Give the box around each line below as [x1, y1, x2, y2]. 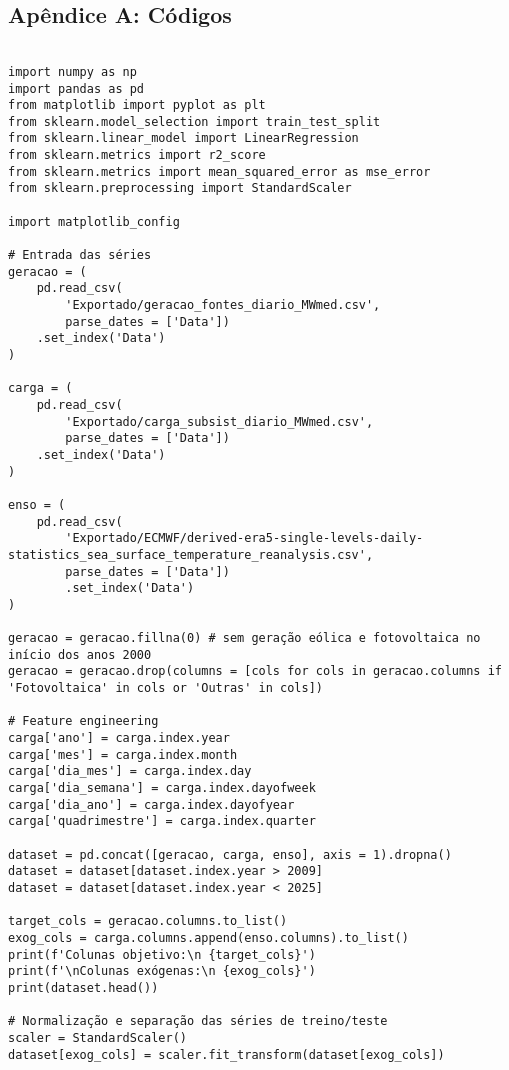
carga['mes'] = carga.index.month [8, 747, 238, 762]
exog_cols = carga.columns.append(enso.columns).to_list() [8, 930, 409, 945]
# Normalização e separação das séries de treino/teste [8, 1014, 388, 1029]
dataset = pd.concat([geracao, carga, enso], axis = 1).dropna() [8, 847, 452, 862]
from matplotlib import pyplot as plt [8, 98, 266, 113]
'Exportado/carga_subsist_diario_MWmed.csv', [65, 414, 374, 429]
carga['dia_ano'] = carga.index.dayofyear [8, 797, 295, 812]
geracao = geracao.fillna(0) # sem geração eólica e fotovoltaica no [8, 631, 481, 646]
